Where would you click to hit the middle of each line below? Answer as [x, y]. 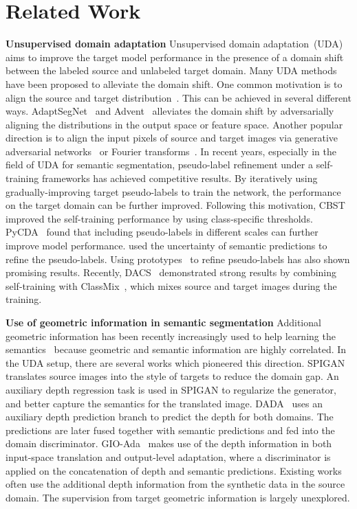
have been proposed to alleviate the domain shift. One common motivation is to [174, 83]
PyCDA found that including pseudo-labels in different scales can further [162, 232]
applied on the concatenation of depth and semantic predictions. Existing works [174, 470]
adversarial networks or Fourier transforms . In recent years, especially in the [171, 151]
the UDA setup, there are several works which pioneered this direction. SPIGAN [175, 362]
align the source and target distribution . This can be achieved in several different [178, 97]
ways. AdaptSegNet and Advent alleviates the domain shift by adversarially [170, 111]
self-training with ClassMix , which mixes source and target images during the [171, 285]
